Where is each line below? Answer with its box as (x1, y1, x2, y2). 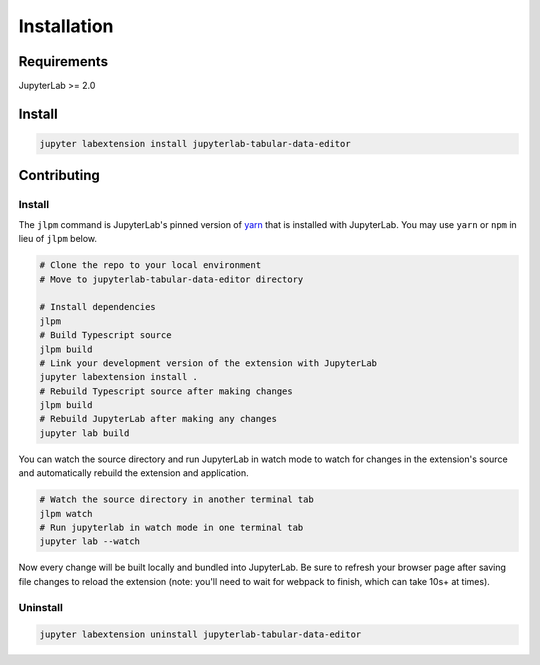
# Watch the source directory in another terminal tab (39, 494, 314, 505)
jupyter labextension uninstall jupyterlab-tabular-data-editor (39, 629, 362, 640)
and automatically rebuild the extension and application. (18, 467, 249, 479)
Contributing (18, 167, 100, 184)
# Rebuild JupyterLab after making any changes (39, 413, 277, 425)
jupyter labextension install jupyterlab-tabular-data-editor (39, 138, 351, 150)
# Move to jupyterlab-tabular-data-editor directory (39, 273, 304, 285)
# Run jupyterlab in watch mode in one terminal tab (39, 522, 304, 534)
